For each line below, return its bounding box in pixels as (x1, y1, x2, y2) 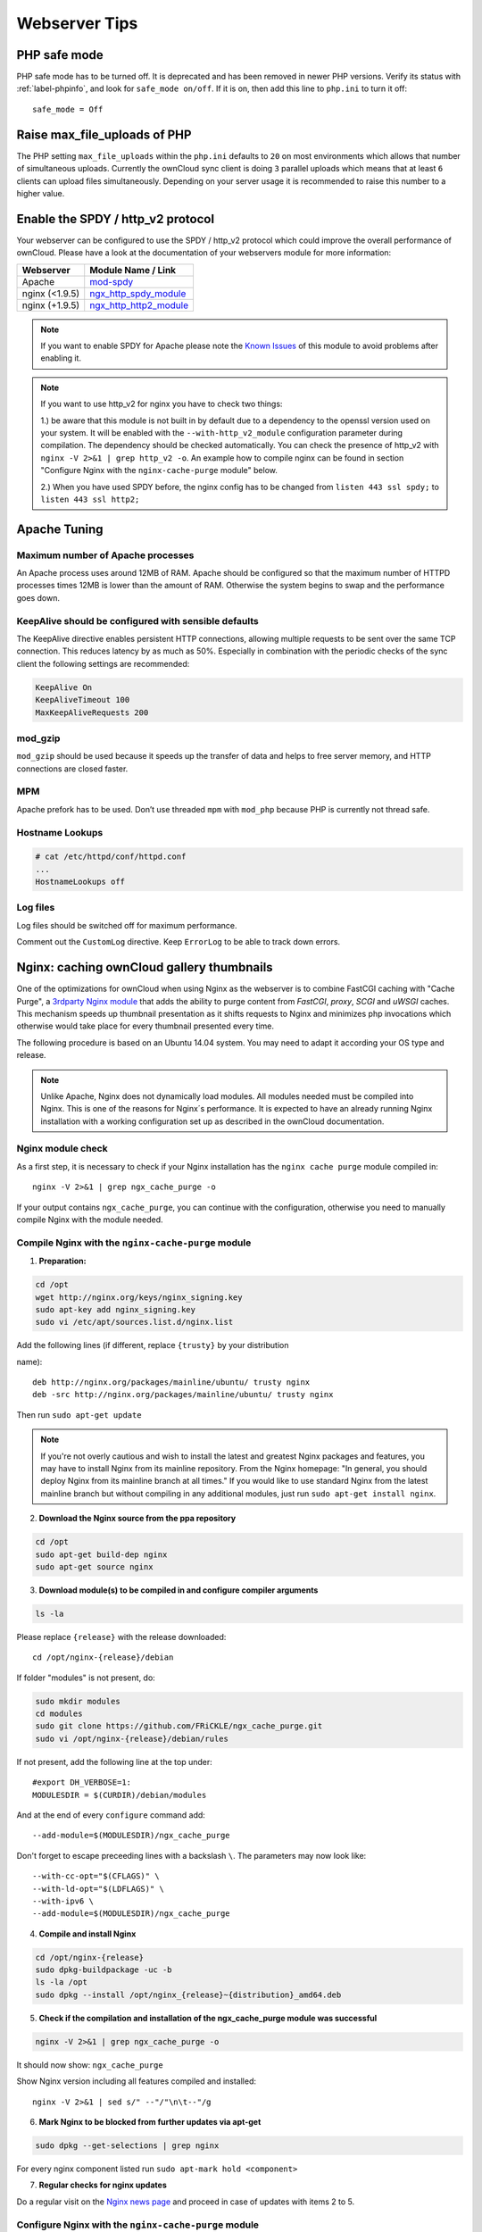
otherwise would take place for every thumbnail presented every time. (16, 1020, 275, 1031)
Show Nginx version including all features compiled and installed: (16, 2076, 257, 2086)
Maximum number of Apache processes (16, 549, 195, 562)
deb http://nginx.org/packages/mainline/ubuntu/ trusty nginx (32, 1378, 311, 1387)
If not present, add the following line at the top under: (16, 1756, 213, 1767)
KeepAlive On (35, 682, 93, 692)
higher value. (16, 187, 65, 198)
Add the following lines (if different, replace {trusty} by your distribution (16, 1340, 289, 1351)
